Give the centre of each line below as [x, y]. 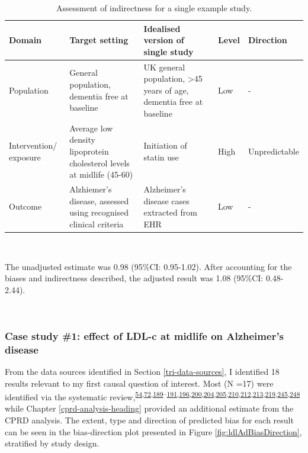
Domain [25, 40]
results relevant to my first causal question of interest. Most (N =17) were [139, 383]
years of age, [166, 90]
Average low [91, 128]
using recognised [99, 212]
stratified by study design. [52, 443]
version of [164, 40]
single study [169, 51]
